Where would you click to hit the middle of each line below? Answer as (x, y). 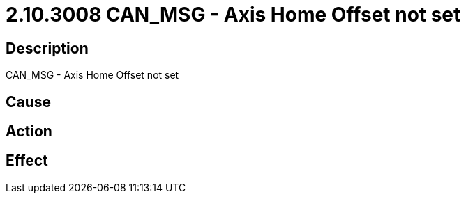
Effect (27, 161)
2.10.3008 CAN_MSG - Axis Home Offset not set (233, 15)
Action (29, 132)
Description (47, 48)
